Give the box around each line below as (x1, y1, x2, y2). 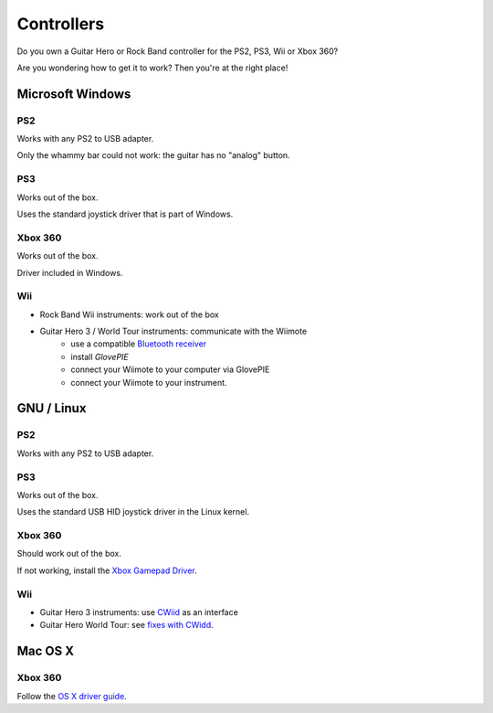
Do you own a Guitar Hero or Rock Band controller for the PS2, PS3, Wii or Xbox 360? (16, 46, 339, 57)
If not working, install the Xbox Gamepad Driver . (16, 565, 197, 576)
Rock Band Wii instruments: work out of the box (39, 309, 219, 320)
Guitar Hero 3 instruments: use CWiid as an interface (39, 607, 239, 617)
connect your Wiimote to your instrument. (70, 377, 227, 388)
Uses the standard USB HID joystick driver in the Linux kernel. (16, 506, 250, 517)
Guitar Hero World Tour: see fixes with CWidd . (39, 620, 214, 631)
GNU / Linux (16, 400, 87, 416)
